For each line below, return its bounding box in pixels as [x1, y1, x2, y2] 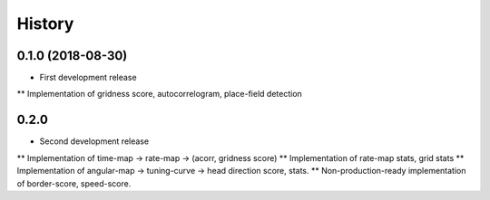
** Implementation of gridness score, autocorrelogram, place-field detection [16, 89, 303, 100]
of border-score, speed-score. [16, 177, 132, 189]
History [16, 14, 74, 33]
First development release [39, 72, 137, 83]
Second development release [39, 136, 150, 147]
